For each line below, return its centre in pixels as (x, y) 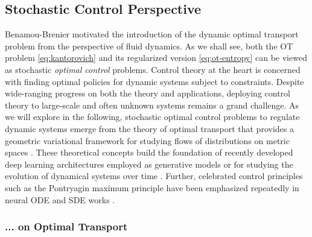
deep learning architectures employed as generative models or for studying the (149, 164)
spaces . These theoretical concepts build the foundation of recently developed (149, 152)
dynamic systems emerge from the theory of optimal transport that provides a (149, 128)
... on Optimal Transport (66, 226)
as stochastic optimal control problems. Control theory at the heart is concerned (153, 69)
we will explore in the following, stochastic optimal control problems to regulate (152, 117)
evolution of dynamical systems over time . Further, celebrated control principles (154, 176)
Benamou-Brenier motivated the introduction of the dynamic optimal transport (152, 34)
